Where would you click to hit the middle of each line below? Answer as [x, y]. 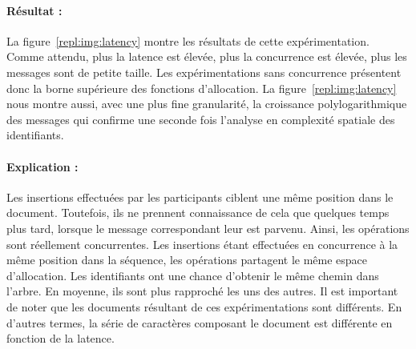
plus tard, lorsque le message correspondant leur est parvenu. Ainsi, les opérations [208, 228]
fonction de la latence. [61, 338]
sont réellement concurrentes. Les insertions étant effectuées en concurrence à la [202, 244]
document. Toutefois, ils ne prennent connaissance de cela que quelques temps [198, 213]
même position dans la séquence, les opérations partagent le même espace [187, 260]
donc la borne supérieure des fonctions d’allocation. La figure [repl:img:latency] [202, 88]
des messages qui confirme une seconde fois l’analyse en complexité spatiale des [201, 119]
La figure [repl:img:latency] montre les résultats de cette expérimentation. [188, 40]
